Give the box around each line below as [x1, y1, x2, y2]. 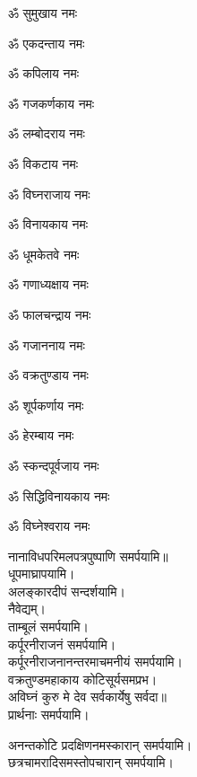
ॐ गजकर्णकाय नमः [8, 93, 95, 112]
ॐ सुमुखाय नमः [8, 4, 78, 22]
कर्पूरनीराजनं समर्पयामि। [8, 634, 116, 653]
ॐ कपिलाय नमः [8, 64, 80, 83]
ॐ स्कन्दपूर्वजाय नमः [8, 455, 99, 474]
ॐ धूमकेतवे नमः [8, 244, 80, 263]
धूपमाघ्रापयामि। [8, 564, 75, 583]
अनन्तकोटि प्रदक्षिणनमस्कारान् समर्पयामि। [8, 735, 193, 754]
